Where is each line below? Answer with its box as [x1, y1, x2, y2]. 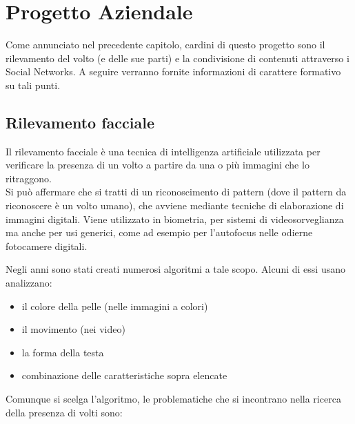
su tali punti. [6, 77, 61, 92]
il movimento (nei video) [21, 322, 125, 336]
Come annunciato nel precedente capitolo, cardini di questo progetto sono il [6, 37, 325, 52]
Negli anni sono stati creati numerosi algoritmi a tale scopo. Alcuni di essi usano [6, 262, 345, 276]
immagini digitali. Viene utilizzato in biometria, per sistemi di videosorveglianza [6, 211, 344, 226]
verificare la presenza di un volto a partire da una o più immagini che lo [6, 157, 310, 172]
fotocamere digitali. [6, 238, 88, 253]
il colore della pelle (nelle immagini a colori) [21, 298, 208, 313]
